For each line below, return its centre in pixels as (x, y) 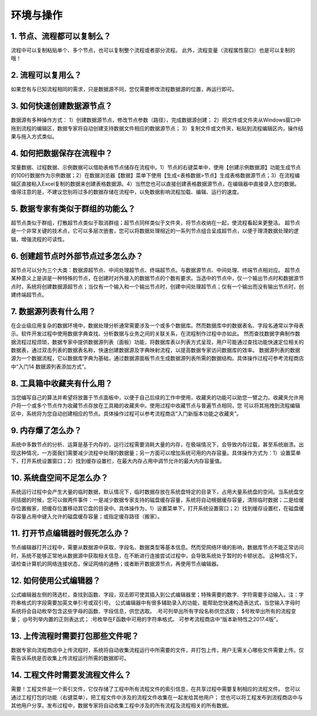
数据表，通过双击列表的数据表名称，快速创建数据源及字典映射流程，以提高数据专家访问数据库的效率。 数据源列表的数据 (156, 350)
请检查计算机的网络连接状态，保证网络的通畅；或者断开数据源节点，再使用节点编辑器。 (116, 563)
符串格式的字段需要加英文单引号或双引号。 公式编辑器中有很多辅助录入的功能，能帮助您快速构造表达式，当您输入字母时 (156, 603)
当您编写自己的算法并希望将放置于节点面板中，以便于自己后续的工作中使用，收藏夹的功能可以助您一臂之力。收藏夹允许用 (157, 397)
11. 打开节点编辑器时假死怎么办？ (70, 534)
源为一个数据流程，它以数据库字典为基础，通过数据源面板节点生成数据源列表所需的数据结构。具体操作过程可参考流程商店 (157, 358)
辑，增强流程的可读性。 (39, 239)
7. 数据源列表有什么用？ (53, 311)
